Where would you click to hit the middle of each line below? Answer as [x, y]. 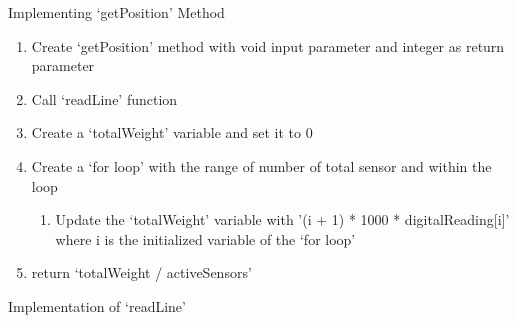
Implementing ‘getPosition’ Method [116, 12]
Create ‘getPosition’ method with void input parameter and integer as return [268, 45]
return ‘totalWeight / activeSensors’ [141, 272]
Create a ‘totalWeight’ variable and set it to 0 [172, 132]
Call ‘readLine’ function [104, 98]
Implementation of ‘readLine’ [97, 305]
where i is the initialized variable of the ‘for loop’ [205, 238]
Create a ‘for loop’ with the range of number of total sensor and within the [261, 165]
